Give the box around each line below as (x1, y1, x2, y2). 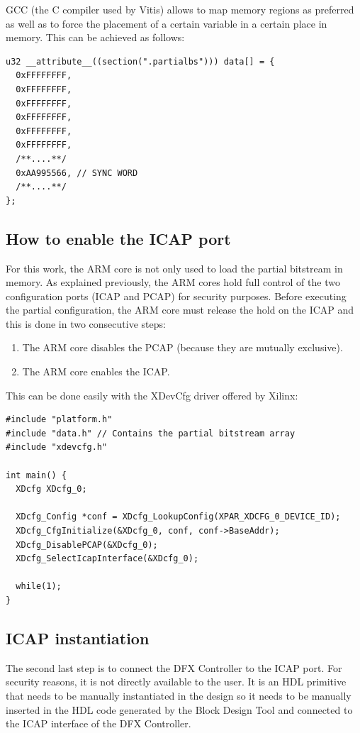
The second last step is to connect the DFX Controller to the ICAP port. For (6, 660, 342, 675)
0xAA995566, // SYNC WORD (16, 167, 138, 178)
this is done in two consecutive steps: (6, 316, 166, 331)
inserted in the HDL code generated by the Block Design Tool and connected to (6, 702, 353, 717)
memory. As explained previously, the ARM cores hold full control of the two (6, 275, 340, 290)
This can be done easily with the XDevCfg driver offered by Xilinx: (6, 387, 298, 402)
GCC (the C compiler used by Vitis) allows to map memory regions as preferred (6, 2, 354, 16)
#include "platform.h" (6, 414, 113, 425)
